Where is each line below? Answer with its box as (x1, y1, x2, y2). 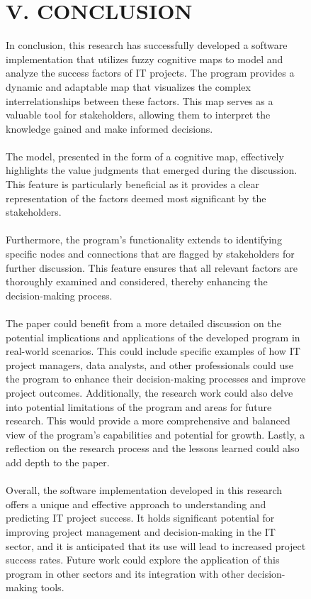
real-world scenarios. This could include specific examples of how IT (6, 344, 300, 358)
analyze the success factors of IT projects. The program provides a (6, 65, 295, 80)
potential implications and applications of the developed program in (6, 329, 300, 344)
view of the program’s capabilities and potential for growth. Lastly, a (6, 427, 305, 441)
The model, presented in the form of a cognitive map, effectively (6, 148, 284, 163)
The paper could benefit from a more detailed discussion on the (6, 316, 281, 330)
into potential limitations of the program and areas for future (6, 399, 272, 414)
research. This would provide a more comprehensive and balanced (6, 413, 290, 428)
